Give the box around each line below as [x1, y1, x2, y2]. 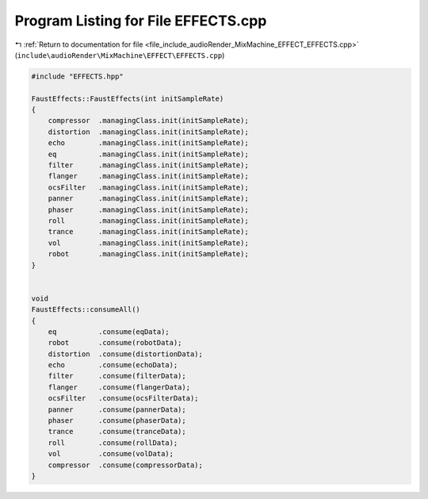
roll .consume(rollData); [48, 438, 178, 447]
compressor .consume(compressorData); [48, 460, 204, 470]
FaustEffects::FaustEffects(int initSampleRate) [31, 94, 224, 103]
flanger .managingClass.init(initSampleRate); [48, 171, 249, 181]
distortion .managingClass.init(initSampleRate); [48, 127, 249, 136]
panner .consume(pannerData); [48, 405, 186, 414]
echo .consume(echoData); [48, 361, 178, 370]
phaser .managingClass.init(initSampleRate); [48, 205, 249, 214]
